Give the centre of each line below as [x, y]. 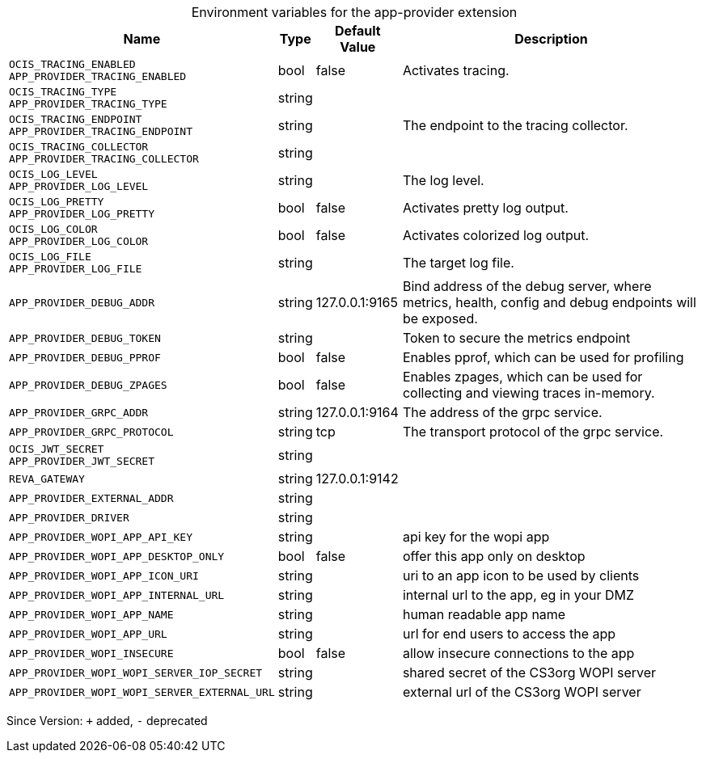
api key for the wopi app [476, 537]
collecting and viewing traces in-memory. [529, 393]
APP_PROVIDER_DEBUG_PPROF [85, 357]
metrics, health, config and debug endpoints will [549, 302]
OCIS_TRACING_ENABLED [72, 64]
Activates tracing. [456, 70]
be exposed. [440, 318]
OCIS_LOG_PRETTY [57, 202]
